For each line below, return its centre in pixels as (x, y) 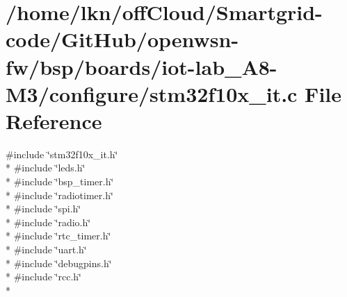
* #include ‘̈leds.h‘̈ (46, 168)
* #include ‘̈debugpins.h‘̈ (59, 263)
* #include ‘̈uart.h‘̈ (46, 249)
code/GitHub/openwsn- (122, 39)
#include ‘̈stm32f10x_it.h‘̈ (62, 154)
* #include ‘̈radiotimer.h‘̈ (59, 195)
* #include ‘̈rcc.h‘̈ (43, 277)
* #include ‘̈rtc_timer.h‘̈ (58, 236)
